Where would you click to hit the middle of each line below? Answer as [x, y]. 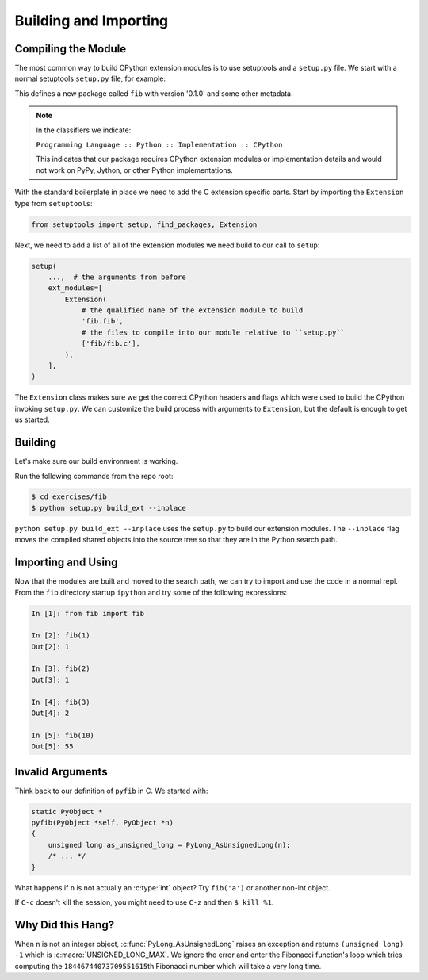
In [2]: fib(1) [61, 635]
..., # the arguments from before [117, 277]
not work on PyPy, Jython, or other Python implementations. [134, 170]
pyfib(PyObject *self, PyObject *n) [103, 823]
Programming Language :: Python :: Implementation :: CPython [159, 145]
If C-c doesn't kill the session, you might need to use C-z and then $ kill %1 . [144, 902]
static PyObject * [67, 812]
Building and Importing [92, 21]
